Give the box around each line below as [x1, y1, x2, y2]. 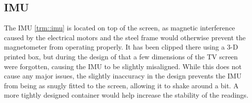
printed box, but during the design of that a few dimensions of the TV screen [4, 51, 238, 61]
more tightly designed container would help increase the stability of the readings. [4, 90, 249, 100]
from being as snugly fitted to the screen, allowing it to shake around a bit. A [4, 80, 239, 90]
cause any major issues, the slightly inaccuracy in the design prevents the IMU [4, 71, 242, 81]
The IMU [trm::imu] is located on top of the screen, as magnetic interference [4, 23, 235, 33]
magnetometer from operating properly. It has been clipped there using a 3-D [4, 42, 238, 52]
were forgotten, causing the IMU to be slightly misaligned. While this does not [4, 61, 242, 71]
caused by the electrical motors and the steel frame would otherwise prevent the [4, 32, 246, 42]
